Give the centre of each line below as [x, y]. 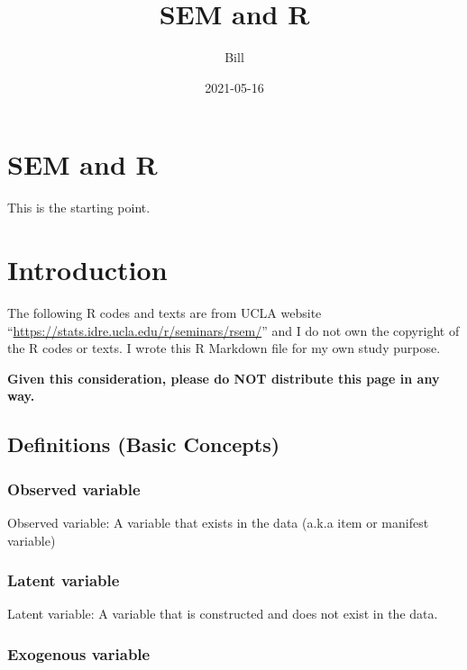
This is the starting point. [79, 208]
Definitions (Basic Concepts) [144, 444]
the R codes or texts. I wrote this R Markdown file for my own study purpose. [224, 348]
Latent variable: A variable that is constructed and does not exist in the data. [223, 614]
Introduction [87, 270]
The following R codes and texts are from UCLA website [165, 312]
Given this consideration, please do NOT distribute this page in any [224, 378]
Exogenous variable [79, 653]
